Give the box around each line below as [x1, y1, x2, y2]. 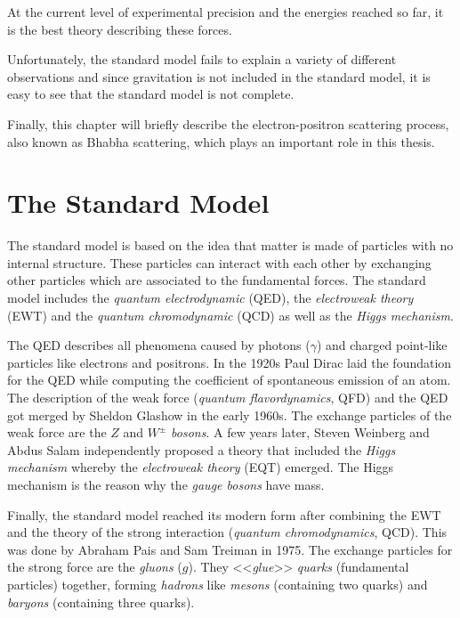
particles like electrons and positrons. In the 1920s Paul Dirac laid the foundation [7, 353, 452, 371]
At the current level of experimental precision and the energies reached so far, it [7, 3, 444, 20]
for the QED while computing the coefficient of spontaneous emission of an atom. [7, 370, 451, 389]
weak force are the [7, 423, 107, 442]
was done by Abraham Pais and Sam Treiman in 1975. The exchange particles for [7, 540, 453, 558]
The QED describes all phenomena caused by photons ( [7, 336, 311, 354]
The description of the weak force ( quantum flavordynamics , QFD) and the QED [7, 388, 448, 407]
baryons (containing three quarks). [7, 592, 195, 611]
